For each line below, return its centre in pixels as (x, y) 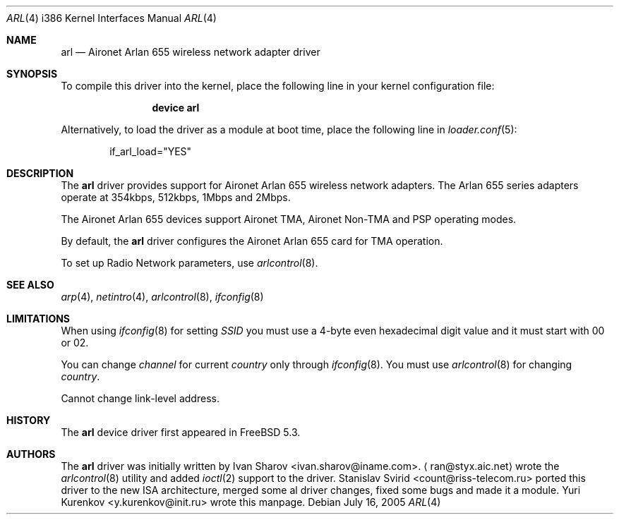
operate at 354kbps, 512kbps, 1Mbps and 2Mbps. (176, 197)
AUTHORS (31, 454)
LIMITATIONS (38, 319)
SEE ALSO (30, 285)
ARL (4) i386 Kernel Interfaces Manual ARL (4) (112, 18)
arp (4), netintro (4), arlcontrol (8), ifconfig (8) (162, 297)
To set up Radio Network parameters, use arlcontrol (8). (190, 263)
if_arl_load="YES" (151, 151)
